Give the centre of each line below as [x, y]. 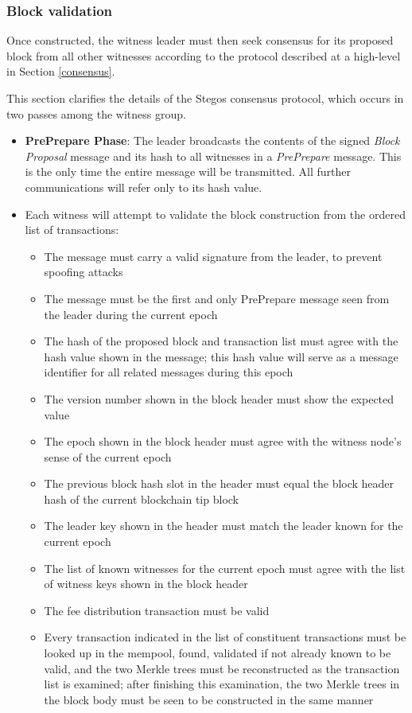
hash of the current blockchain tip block [141, 499]
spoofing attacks [84, 272]
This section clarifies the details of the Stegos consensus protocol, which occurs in [205, 98]
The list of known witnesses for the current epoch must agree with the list [225, 568]
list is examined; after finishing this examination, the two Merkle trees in [222, 684]
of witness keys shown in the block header [146, 584]
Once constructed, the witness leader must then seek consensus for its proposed [200, 40]
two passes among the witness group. [96, 113]
